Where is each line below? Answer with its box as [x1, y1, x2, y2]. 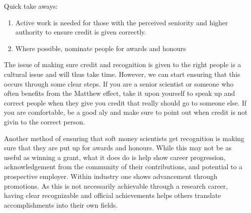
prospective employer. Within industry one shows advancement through [4, 171, 217, 181]
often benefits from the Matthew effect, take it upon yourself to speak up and [4, 88, 235, 98]
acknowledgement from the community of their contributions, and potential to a [4, 161, 243, 172]
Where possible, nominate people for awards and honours [15, 43, 186, 53]
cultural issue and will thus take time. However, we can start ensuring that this [4, 69, 240, 79]
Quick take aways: [4, 1, 58, 11]
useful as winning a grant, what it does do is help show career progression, [4, 152, 226, 162]
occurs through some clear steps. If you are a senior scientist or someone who [4, 78, 234, 89]
